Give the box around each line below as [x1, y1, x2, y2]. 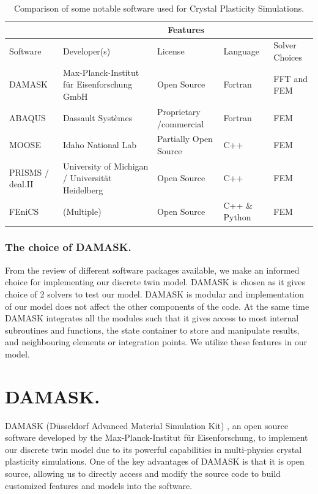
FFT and [273, 72, 308, 84]
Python [223, 211, 251, 223]
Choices [273, 51, 303, 64]
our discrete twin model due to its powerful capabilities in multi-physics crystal [5, 443, 302, 455]
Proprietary [157, 105, 201, 118]
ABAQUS [9, 111, 46, 124]
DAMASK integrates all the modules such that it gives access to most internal [5, 312, 299, 324]
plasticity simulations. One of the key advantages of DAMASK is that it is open [5, 455, 305, 468]
